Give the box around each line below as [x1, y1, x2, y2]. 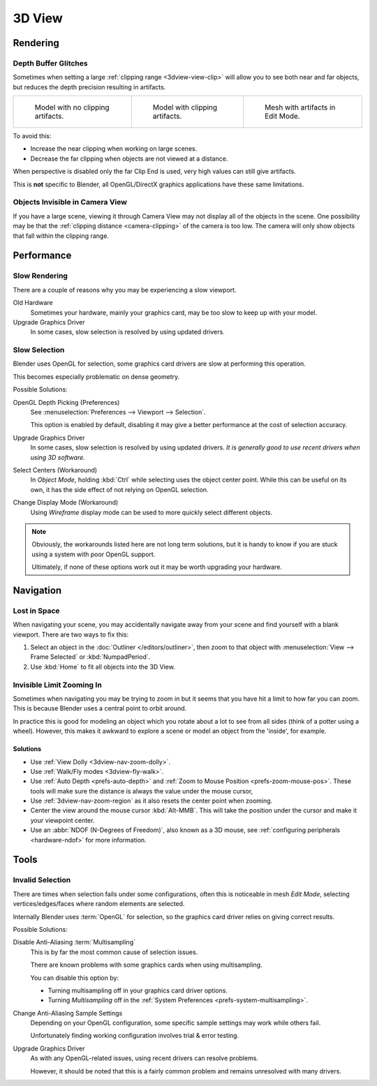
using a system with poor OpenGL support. [31, 550, 156, 558]
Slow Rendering [13, 271, 68, 281]
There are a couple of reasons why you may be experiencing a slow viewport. [13, 285, 237, 294]
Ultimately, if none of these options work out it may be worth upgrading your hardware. [31, 563, 283, 572]
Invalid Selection [13, 875, 71, 885]
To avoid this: [13, 132, 52, 140]
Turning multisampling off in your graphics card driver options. [47, 986, 228, 995]
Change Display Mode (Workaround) [13, 498, 119, 507]
